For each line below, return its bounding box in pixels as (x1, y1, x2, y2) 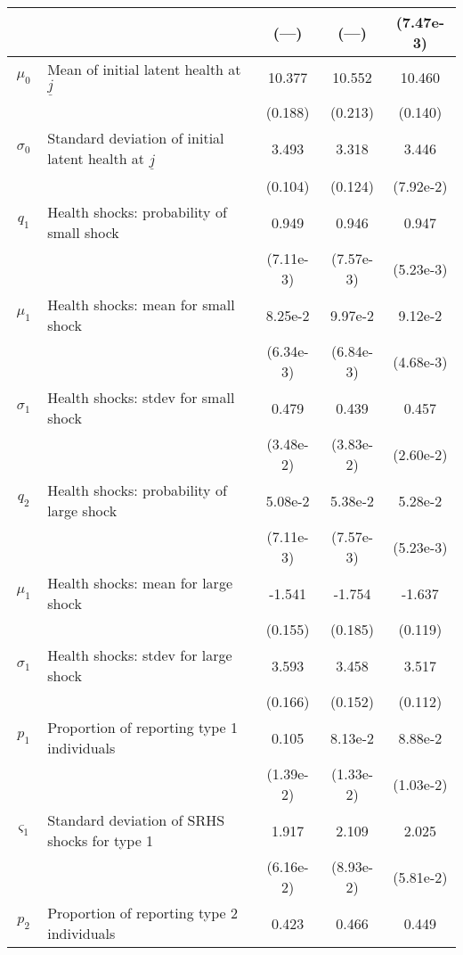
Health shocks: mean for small (47, 294, 235, 316)
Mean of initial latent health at (47, 59, 241, 79)
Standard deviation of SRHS (47, 810, 225, 831)
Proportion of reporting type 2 (47, 902, 238, 924)
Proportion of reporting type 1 (47, 717, 238, 738)
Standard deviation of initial (47, 127, 224, 148)
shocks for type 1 (47, 830, 154, 852)
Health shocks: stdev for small (47, 387, 235, 408)
